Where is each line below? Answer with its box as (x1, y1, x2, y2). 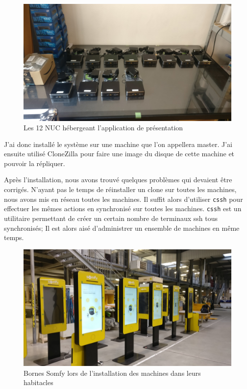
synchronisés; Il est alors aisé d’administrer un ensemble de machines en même (4, 222, 240, 233)
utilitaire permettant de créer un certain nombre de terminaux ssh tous (4, 213, 218, 223)
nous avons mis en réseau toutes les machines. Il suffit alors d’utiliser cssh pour (4, 194, 243, 204)
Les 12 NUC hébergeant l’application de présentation (24, 122, 183, 133)
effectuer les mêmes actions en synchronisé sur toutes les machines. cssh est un (4, 203, 242, 214)
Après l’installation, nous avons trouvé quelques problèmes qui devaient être (4, 174, 232, 185)
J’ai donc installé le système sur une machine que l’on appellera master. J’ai (4, 139, 232, 149)
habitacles (24, 377, 53, 388)
